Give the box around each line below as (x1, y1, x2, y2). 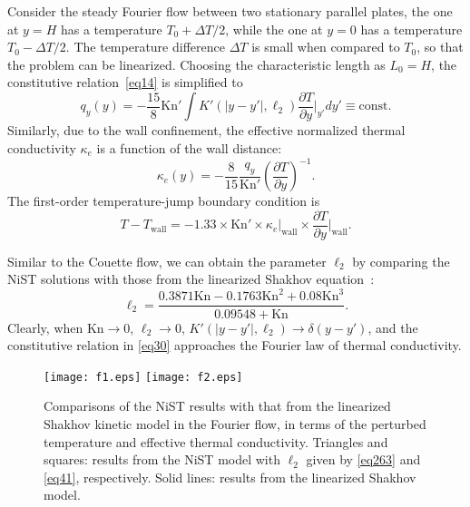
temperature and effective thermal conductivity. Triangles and (44, 432, 388, 451)
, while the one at (225, 19, 323, 38)
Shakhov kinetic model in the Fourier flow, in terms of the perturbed (44, 414, 426, 433)
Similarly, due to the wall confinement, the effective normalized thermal (7, 121, 406, 140)
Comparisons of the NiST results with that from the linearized (44, 396, 391, 415)
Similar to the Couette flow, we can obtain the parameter (7, 251, 327, 270)
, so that (416, 37, 464, 56)
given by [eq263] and (306, 450, 421, 469)
